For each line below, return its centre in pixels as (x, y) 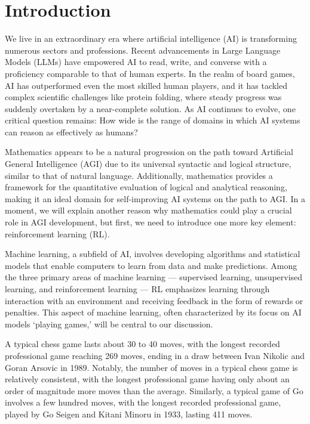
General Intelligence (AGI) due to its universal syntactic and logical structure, (148, 164)
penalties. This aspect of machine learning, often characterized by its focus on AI (153, 312)
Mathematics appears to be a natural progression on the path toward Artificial (149, 152)
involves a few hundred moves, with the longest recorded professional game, (143, 402)
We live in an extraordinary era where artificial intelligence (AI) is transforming (151, 38)
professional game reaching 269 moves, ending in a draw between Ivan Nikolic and (155, 355)
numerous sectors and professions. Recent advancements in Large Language (143, 50)
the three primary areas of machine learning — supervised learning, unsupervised (154, 277)
